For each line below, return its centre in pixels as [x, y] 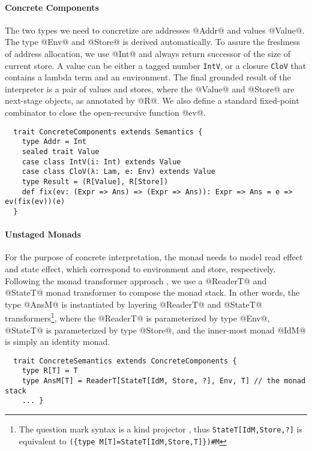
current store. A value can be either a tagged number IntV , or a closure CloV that [156, 65]
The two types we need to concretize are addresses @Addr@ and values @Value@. [155, 30]
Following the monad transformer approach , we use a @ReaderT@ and [136, 280]
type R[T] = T [50, 371]
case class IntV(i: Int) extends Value [101, 162]
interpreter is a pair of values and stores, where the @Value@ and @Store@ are [150, 88]
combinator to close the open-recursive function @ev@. [105, 112]
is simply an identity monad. [58, 342]
